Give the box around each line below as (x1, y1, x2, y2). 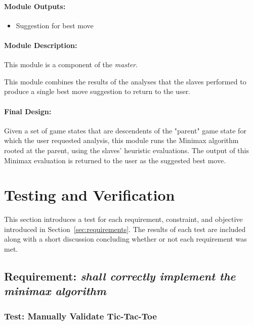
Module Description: (4, 39, 77, 50)
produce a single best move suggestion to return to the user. (4, 86, 191, 97)
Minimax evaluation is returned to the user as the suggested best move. (4, 155, 226, 165)
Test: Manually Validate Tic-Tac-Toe (4, 309, 157, 322)
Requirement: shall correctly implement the (4, 268, 236, 284)
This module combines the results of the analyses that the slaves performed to (4, 76, 246, 86)
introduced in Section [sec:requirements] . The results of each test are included (4, 223, 246, 234)
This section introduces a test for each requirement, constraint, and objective (4, 214, 243, 224)
